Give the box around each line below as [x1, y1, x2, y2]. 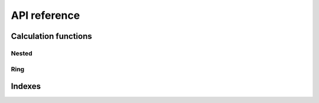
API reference [11, 9, 80, 22]
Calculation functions [11, 31, 92, 41]
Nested [11, 49, 32, 57]
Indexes [11, 81, 41, 91]
